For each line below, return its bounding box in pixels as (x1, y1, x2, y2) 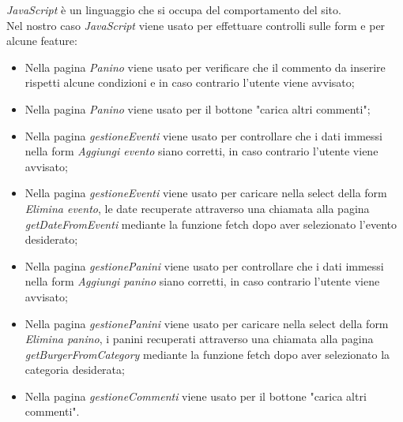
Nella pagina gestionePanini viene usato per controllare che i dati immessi (24, 257, 384, 274)
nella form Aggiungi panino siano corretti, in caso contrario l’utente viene (24, 273, 380, 289)
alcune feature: (6, 32, 77, 49)
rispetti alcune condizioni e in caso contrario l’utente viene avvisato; (24, 74, 355, 91)
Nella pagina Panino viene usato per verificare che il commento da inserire (24, 58, 386, 75)
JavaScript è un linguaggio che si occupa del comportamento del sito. (6, 2, 341, 17)
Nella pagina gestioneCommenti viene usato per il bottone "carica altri (24, 387, 367, 404)
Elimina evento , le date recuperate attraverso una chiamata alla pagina (24, 200, 370, 216)
